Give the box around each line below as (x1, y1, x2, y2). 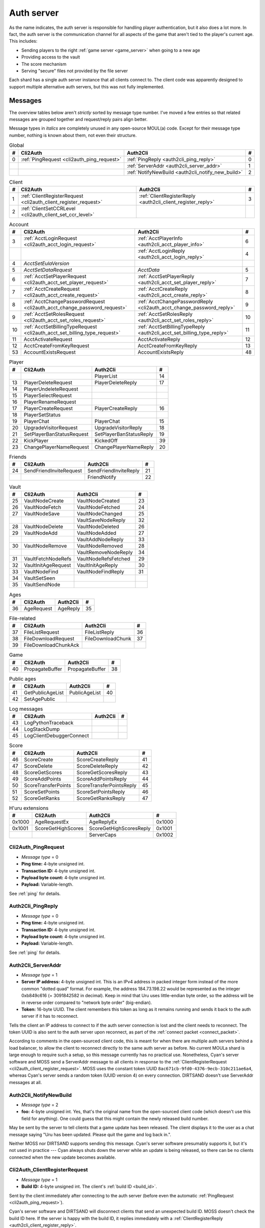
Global (9, 142, 25, 149)
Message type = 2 (21, 1102, 58, 1108)
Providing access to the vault (21, 54, 80, 60)
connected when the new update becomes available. (9, 1154, 116, 1160)
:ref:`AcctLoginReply (137, 248, 185, 254)
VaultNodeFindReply (77, 568, 125, 575)
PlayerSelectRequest (24, 392, 72, 399)
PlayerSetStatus (24, 411, 61, 418)
